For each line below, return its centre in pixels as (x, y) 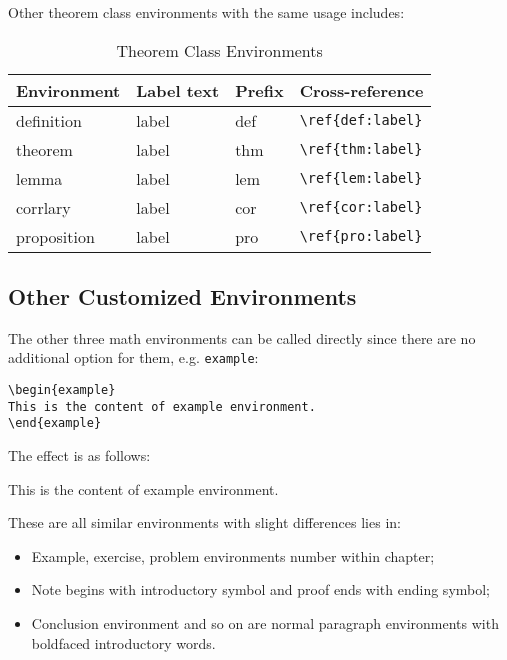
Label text (178, 90)
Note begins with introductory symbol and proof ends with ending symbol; (261, 589)
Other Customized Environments (182, 295)
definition (49, 120)
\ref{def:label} (361, 120)
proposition (55, 236)
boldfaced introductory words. (123, 642)
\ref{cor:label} (361, 207)
